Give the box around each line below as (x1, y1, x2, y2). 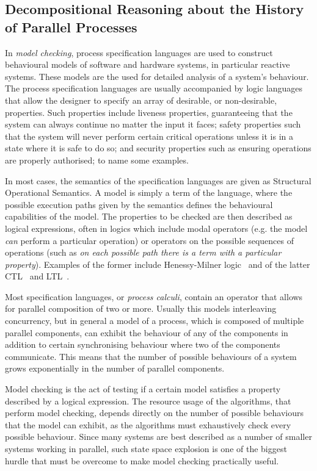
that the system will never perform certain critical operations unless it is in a (5, 129, 294, 142)
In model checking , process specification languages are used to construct (5, 46, 273, 59)
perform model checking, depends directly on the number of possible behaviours (5, 406, 304, 419)
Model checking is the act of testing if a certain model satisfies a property (5, 383, 281, 395)
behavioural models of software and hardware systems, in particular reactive (5, 58, 290, 71)
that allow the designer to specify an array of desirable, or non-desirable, (5, 93, 277, 106)
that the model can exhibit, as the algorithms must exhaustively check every (5, 418, 291, 431)
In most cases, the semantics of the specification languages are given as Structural (5, 174, 312, 187)
